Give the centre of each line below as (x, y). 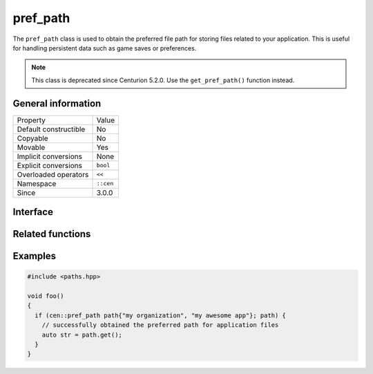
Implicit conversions (50, 156)
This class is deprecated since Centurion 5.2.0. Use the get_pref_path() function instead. (163, 80)
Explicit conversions (50, 165)
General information (57, 103)
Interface (33, 212)
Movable (31, 147)
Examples (35, 256)
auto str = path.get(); (82, 335)
